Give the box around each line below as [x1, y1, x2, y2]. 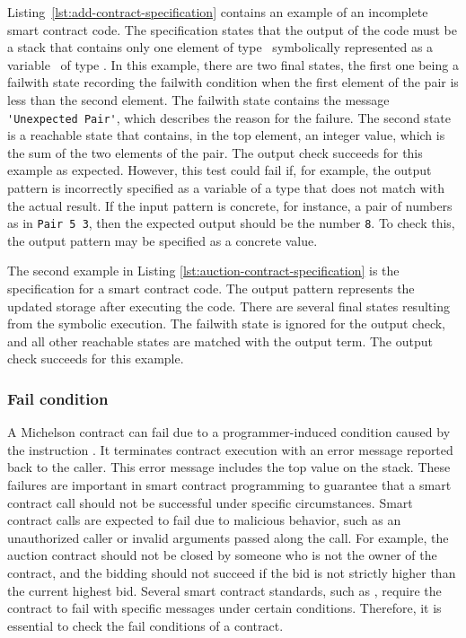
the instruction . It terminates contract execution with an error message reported [7, 440, 453, 459]
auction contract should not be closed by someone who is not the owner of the [7, 546, 437, 564]
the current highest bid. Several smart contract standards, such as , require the [7, 581, 442, 599]
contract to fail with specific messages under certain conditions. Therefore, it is [7, 599, 442, 617]
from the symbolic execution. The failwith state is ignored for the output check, [7, 314, 446, 333]
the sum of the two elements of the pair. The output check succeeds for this [7, 143, 423, 162]
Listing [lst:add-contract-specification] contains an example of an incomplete [7, 3, 428, 21]
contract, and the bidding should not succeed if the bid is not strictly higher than [7, 563, 456, 581]
